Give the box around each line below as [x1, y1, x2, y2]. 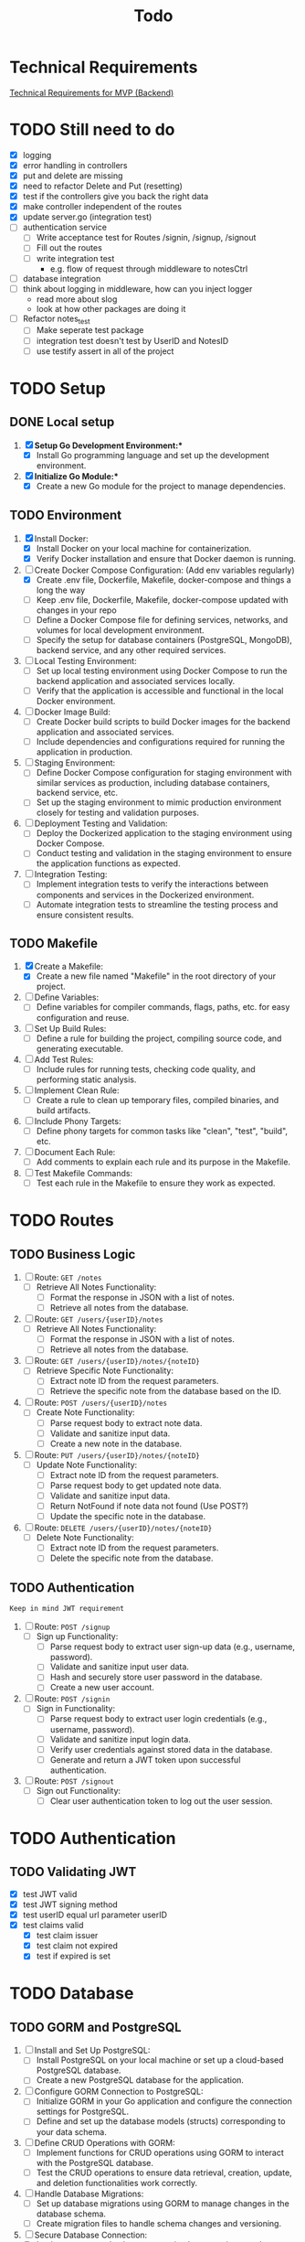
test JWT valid [22, 1888, 78, 1899]
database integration [22, 273, 101, 284]
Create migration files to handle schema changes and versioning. [36, 2217, 281, 2228]
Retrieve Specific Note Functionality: [36, 1365, 174, 1377]
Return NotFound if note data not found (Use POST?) [49, 1500, 249, 1511]
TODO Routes [9, 1210, 114, 1231]
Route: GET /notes [34, 1271, 102, 1282]
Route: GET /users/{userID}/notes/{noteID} [34, 1356, 201, 1367]
